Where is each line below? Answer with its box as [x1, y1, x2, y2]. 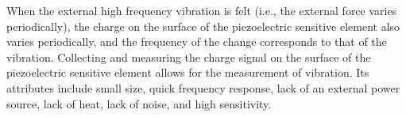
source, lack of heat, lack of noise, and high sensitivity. [6, 95, 272, 111]
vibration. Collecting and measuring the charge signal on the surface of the [6, 48, 371, 65]
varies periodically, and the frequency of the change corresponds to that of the [6, 33, 387, 50]
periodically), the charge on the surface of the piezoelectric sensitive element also [6, 17, 400, 34]
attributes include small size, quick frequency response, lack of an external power [6, 79, 400, 96]
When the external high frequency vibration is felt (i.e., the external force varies [6, 2, 397, 18]
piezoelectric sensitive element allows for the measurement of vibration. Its [6, 64, 369, 81]
